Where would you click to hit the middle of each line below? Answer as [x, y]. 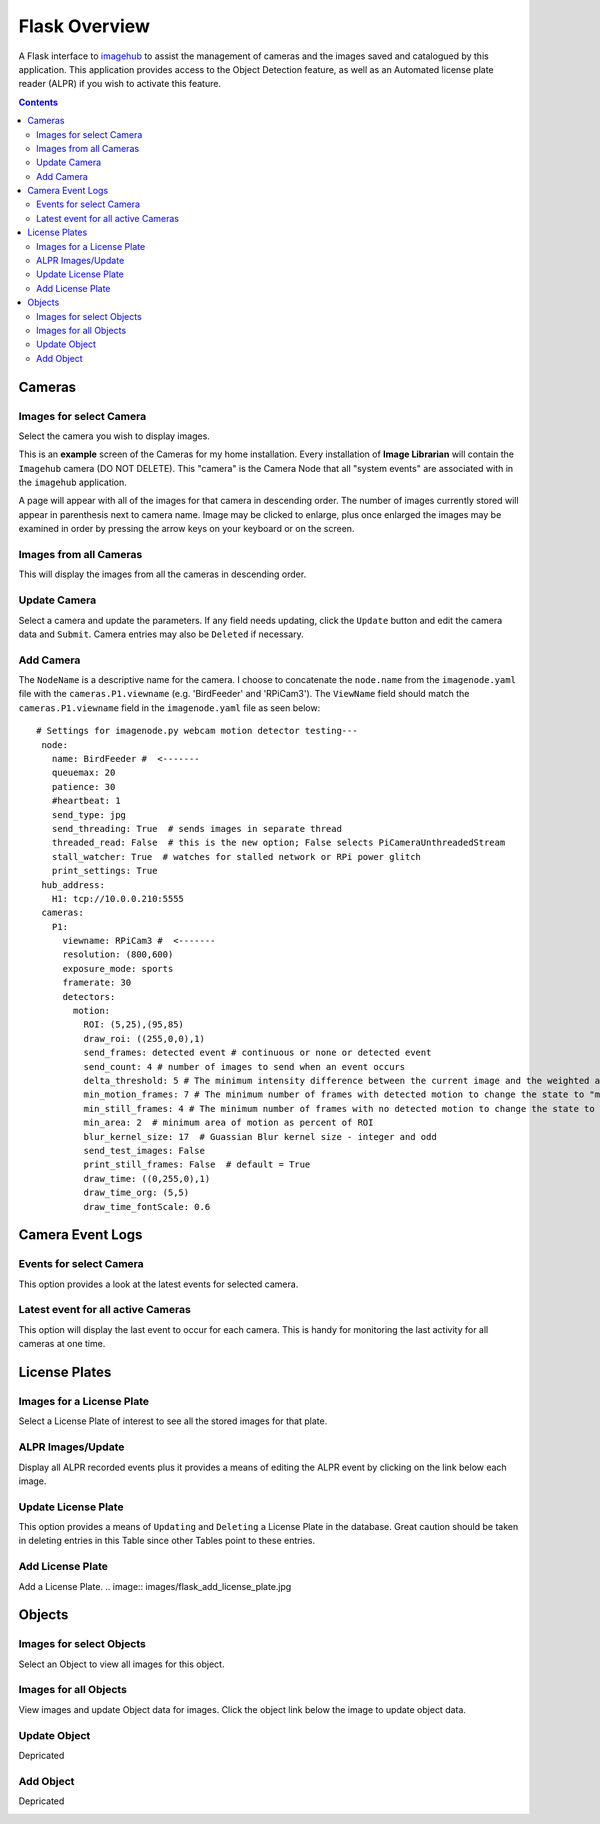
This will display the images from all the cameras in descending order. [162, 574]
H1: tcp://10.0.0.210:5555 [118, 898]
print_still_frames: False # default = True [197, 1164]
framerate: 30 [97, 983]
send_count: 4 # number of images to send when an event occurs [244, 1066]
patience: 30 [83, 786]
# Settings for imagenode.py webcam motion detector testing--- [197, 731]
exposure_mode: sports [118, 968]
